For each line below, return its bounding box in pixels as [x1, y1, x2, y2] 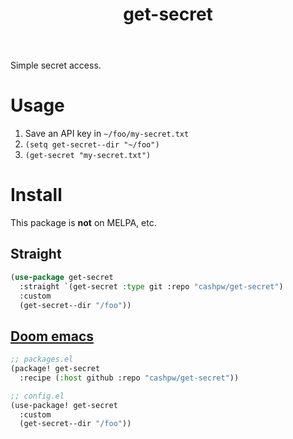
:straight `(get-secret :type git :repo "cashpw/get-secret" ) [19, 281, 284, 292]
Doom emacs [10, 328, 95, 345]
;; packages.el [10, 354, 74, 365]
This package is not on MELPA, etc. [10, 217, 157, 229]
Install [10, 184, 63, 207]
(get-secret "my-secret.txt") [24, 151, 152, 161]
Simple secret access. [10, 59, 102, 72]
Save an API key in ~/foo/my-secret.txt [24, 128, 190, 140]
